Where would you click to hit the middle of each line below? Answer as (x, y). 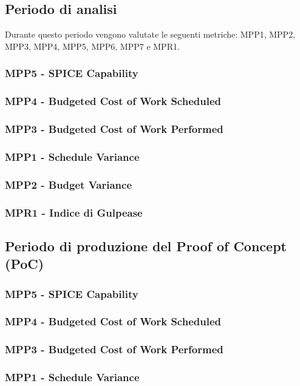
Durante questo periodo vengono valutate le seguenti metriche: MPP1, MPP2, (150, 34)
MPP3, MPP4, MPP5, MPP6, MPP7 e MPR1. (92, 46)
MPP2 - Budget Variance (69, 184)
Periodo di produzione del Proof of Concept (146, 245)
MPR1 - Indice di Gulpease (74, 212)
